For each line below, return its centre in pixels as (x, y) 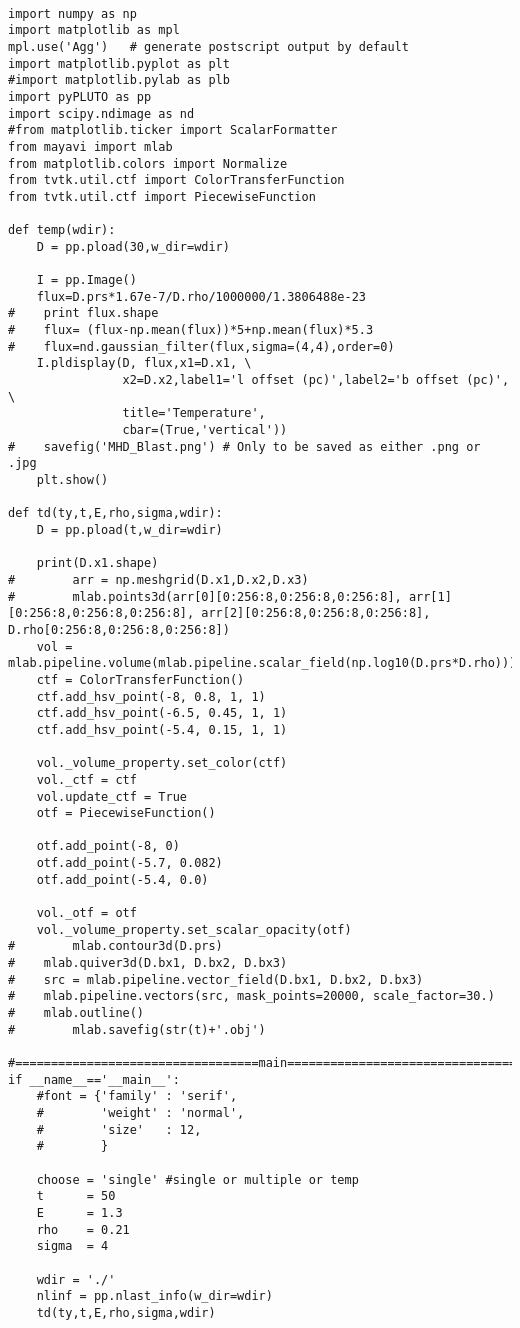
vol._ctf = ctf (86, 779)
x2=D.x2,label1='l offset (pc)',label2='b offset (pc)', (316, 380)
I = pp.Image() (86, 280)
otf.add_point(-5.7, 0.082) (129, 863)
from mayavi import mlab (90, 146)
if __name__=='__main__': (94, 1079)
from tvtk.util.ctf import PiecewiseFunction (162, 196)
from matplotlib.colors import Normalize (148, 163)
